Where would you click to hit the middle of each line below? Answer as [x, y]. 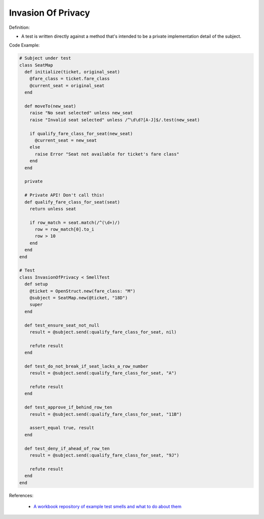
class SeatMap [36, 65]
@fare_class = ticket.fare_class [70, 79]
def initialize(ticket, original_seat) [72, 72]
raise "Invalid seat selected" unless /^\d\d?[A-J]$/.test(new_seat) [115, 120]
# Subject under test [45, 58]
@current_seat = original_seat [67, 85]
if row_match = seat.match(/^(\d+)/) [75, 222]
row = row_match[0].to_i [65, 229]
